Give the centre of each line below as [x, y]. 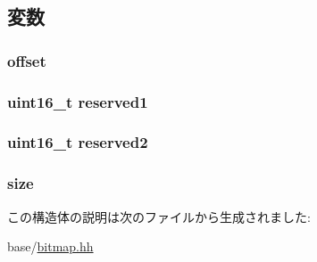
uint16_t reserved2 [78, 142]
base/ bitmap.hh [50, 246]
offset [27, 60]
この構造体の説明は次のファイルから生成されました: [159, 216]
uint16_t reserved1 [78, 101]
